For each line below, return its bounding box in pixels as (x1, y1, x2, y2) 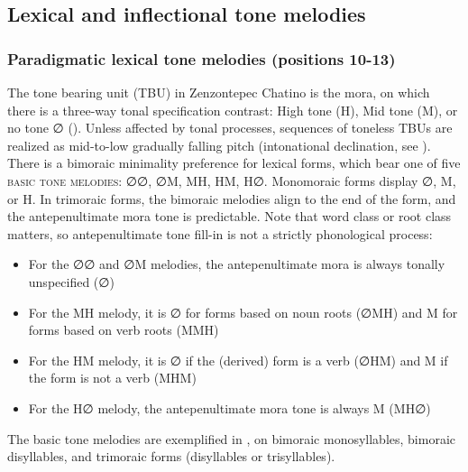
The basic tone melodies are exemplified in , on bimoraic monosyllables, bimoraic (7, 429, 456, 448)
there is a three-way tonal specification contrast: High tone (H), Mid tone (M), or (7, 100, 458, 119)
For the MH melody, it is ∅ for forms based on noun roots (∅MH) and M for (28, 302, 458, 321)
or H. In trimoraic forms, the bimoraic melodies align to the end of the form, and (7, 189, 456, 208)
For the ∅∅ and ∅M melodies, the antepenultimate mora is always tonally (28, 255, 445, 273)
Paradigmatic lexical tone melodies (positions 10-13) (7, 47, 396, 69)
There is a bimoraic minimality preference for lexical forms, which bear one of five (7, 153, 461, 172)
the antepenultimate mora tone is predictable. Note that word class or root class (7, 207, 452, 226)
